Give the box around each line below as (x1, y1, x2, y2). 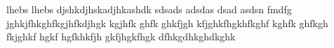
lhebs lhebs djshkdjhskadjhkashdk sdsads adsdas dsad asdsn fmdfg (6, 2, 292, 16)
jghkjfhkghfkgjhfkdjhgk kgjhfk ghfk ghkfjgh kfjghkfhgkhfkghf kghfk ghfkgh (6, 15, 328, 30)
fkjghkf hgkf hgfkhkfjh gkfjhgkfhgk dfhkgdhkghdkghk (6, 29, 236, 44)
